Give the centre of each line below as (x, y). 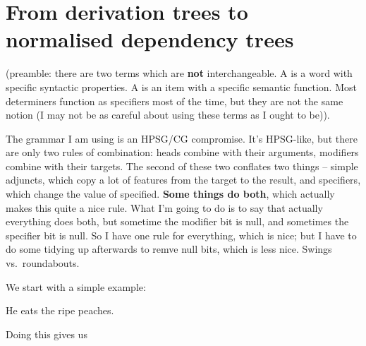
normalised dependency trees (150, 39)
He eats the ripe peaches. (60, 310)
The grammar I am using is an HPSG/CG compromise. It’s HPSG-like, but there (182, 138)
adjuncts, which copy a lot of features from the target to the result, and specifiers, (183, 180)
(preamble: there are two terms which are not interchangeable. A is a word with (179, 73)
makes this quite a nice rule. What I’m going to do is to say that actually (164, 207)
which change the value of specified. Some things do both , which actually (170, 194)
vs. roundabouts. (43, 263)
